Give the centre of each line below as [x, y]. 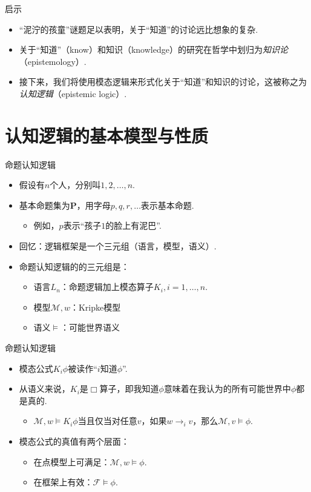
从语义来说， [44, 389]
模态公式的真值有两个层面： [74, 441]
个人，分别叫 [75, 185]
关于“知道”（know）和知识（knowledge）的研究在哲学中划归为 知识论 [153, 49]
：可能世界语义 [90, 327]
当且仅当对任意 [107, 421]
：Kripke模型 [95, 307]
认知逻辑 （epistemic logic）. [73, 93]
